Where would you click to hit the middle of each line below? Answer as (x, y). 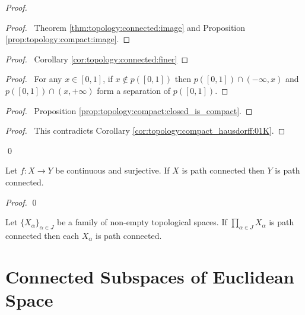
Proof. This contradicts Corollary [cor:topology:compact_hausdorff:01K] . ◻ (145, 130)
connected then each (42, 235)
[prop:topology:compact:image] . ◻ (68, 39)
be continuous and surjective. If (112, 170)
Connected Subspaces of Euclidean (150, 276)
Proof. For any (34, 79)
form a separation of (134, 90)
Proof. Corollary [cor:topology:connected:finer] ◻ (97, 59)
